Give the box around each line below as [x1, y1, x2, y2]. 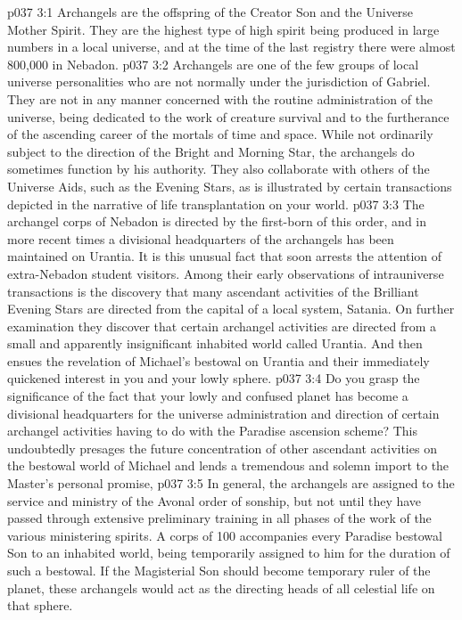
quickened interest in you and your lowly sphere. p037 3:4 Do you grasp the [7, 369, 420, 387]
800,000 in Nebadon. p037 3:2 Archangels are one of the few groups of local [7, 54, 419, 73]
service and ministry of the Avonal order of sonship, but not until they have [7, 491, 422, 510]
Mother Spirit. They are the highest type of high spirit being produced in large [7, 20, 440, 38]
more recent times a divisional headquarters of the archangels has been [7, 229, 394, 248]
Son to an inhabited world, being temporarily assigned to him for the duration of [7, 543, 450, 562]
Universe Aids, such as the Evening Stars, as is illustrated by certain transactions [7, 176, 452, 195]
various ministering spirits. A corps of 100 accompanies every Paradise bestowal [7, 526, 442, 544]
